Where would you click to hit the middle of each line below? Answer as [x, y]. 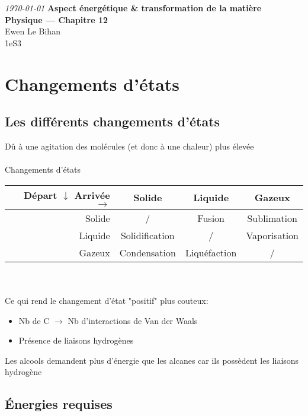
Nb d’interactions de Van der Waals [133, 320]
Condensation [147, 252]
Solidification [147, 235]
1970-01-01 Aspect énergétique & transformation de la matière [133, 8]
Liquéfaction [211, 252]
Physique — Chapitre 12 [57, 19]
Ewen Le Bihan [33, 31]
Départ [40, 195]
